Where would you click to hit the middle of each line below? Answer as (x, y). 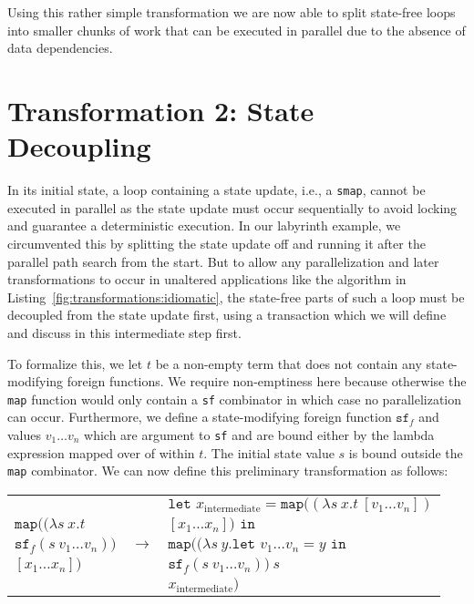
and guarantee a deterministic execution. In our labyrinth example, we (204, 225)
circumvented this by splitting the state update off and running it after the (216, 243)
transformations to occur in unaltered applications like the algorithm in (207, 279)
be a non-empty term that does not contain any (289, 363)
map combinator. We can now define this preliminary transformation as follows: (228, 471)
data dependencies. (60, 48)
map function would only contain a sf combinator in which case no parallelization (234, 399)
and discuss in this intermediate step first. (124, 332)
